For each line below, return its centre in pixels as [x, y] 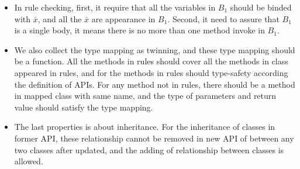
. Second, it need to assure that [223, 18]
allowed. [29, 161]
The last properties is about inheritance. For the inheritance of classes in [145, 127]
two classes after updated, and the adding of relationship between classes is [149, 149]
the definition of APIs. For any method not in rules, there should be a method [155, 84]
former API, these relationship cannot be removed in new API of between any [154, 138]
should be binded [261, 7]
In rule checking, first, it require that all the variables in [115, 7]
